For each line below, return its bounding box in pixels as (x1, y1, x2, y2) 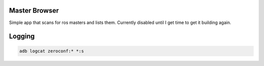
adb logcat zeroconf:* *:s (19, 48, 84, 54)
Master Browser (9, 6, 59, 15)
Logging (9, 32, 35, 41)
